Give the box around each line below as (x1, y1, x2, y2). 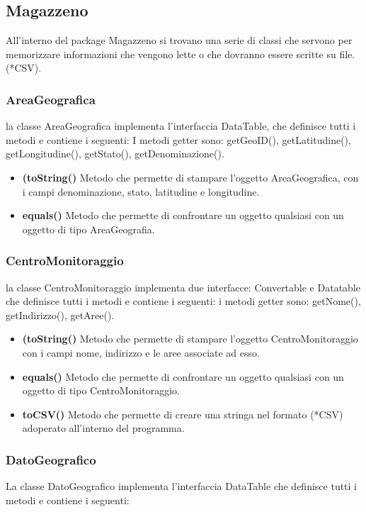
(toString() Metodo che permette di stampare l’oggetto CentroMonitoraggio (22, 331, 358, 346)
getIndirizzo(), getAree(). (6, 307, 115, 322)
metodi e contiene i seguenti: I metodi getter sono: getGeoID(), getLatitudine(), (6, 132, 351, 147)
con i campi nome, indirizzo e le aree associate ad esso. (22, 345, 260, 360)
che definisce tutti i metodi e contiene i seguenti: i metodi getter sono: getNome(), (6, 294, 361, 308)
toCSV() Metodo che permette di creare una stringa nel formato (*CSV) (22, 406, 343, 421)
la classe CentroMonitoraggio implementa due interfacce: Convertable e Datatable (6, 279, 360, 294)
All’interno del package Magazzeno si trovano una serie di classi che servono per (6, 33, 353, 48)
